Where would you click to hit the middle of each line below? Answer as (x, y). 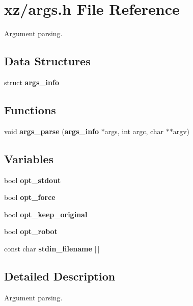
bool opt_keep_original (46, 214)
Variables (29, 158)
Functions (30, 109)
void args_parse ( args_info (52, 131)
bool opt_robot (31, 231)
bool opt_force (30, 197)
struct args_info (32, 82)
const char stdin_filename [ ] (52, 248)
